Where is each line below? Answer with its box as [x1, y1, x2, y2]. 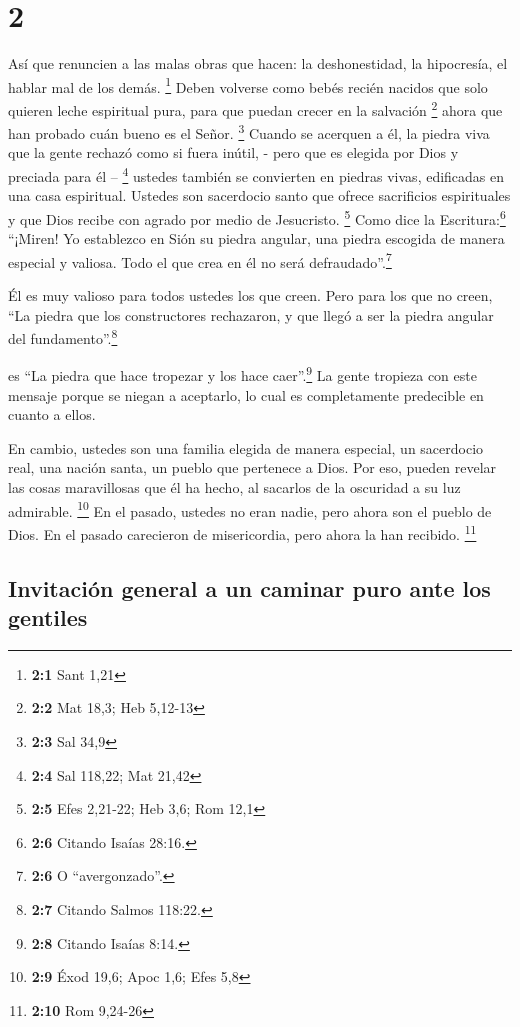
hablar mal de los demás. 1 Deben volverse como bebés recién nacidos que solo [8, 73, 488, 97]
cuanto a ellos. [8, 404, 96, 425]
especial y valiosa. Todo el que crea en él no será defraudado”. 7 [8, 248, 392, 272]
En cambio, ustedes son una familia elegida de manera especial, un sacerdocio [8, 437, 484, 458]
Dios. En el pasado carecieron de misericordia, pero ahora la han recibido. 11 [8, 520, 477, 544]
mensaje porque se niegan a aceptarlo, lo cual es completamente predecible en [8, 384, 484, 405]
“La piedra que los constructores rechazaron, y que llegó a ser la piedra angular [8, 304, 494, 325]
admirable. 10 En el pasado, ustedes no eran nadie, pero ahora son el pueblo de [8, 497, 492, 521]
